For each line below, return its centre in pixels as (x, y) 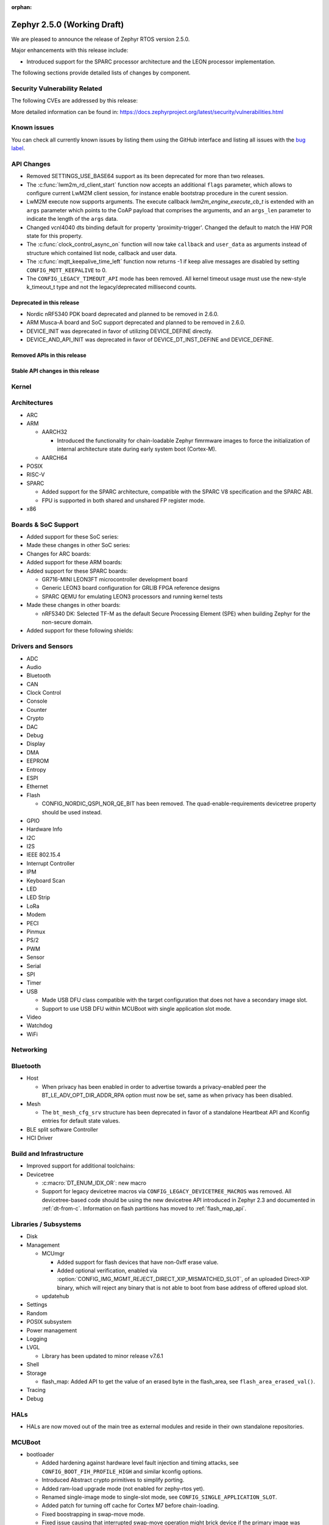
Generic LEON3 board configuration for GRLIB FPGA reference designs (131, 588)
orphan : (22, 7)
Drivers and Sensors (42, 647)
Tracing (36, 1390)
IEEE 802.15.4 (44, 855)
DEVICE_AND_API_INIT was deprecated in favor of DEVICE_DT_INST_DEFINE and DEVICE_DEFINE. (150, 339)
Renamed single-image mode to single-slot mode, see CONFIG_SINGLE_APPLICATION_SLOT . (159, 1497)
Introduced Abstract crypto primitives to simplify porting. (113, 1480)
